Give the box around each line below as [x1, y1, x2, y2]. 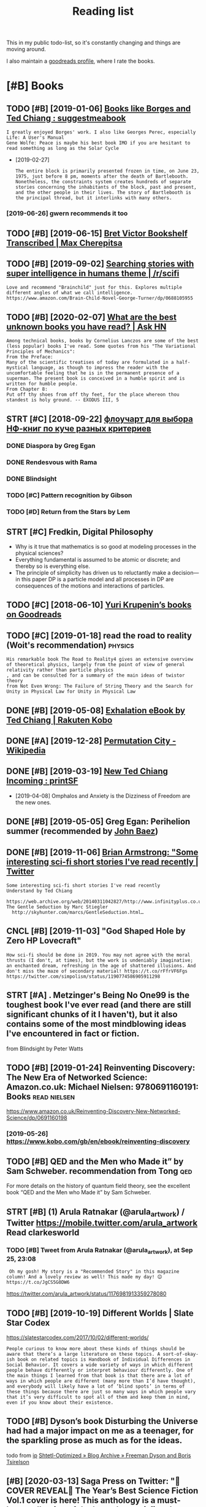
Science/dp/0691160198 [6, 1114, 67, 1122]
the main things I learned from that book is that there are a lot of [6, 1372, 191, 1379]
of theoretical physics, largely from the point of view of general [6, 662, 185, 668]
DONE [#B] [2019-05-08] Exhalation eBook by [6, 705, 186, 715]
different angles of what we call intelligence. [6, 290, 133, 296]
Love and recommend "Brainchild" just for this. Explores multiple [6, 285, 183, 291]
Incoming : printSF [6, 776, 78, 786]
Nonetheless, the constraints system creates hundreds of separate [15, 179, 191, 185]
